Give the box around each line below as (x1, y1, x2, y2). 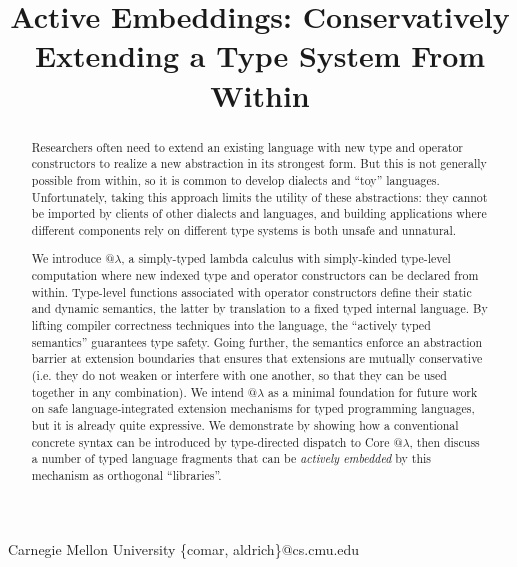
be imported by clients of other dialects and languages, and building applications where (31, 205, 487, 222)
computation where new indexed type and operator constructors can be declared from (31, 267, 479, 284)
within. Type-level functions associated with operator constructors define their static (31, 283, 472, 300)
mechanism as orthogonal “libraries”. (31, 466, 222, 483)
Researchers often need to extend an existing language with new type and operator (31, 138, 463, 155)
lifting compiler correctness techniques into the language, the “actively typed (31, 317, 431, 333)
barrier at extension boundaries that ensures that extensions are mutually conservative (31, 350, 483, 367)
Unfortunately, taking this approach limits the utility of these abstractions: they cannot (31, 188, 488, 205)
